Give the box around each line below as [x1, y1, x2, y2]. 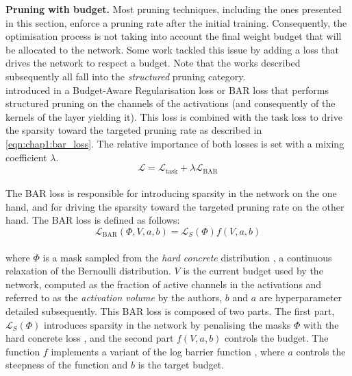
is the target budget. [138, 357, 225, 372]
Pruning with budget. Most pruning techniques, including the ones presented [5, 2, 342, 16]
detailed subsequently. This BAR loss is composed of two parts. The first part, [5, 303, 335, 318]
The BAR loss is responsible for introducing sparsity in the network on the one [5, 186, 337, 200]
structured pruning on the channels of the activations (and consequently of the [5, 96, 336, 110]
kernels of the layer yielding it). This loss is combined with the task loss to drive [5, 109, 342, 124]
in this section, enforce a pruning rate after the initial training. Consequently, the [5, 15, 347, 30]
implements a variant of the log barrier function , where [51, 344, 285, 358]
